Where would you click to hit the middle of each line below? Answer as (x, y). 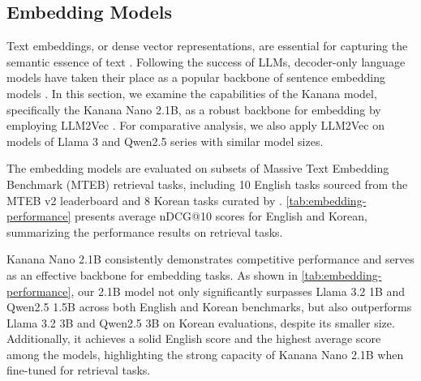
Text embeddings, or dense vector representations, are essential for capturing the (207, 46)
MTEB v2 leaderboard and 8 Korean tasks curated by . (144, 200)
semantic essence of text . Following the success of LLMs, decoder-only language (206, 61)
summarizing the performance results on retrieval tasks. (145, 231)
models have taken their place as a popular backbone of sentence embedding (196, 77)
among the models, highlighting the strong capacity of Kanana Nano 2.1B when (205, 354)
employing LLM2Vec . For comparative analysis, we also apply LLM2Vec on (195, 125)
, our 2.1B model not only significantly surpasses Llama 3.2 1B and (238, 291)
